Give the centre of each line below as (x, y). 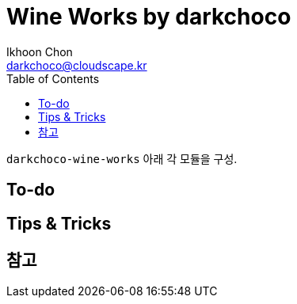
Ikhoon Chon (40, 51)
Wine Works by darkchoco (149, 17)
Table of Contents (53, 78)
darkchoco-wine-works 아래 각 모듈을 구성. (122, 158)
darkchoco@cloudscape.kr (77, 65)
